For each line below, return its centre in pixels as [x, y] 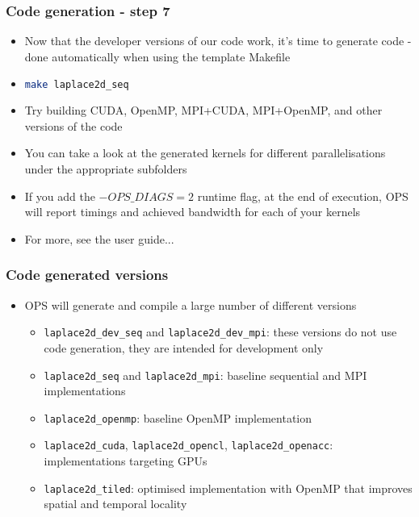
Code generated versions [87, 275]
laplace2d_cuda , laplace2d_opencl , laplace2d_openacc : [189, 445]
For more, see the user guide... [99, 238]
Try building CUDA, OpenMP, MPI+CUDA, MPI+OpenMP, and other [203, 110]
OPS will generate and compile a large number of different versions [191, 304]
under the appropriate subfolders [106, 169]
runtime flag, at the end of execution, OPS [303, 196]
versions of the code [73, 125]
